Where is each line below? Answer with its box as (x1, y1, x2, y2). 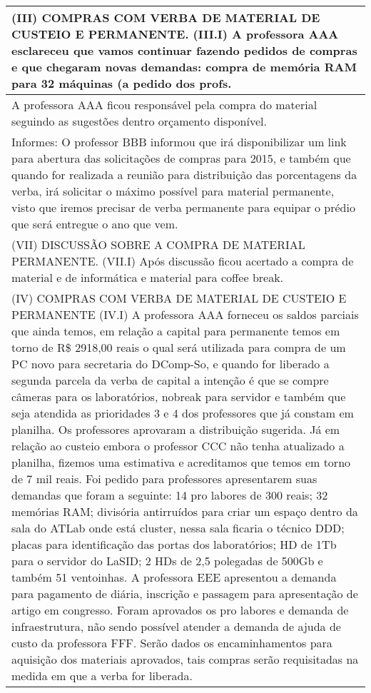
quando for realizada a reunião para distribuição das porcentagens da (11, 166, 357, 183)
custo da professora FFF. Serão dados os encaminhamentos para (11, 634, 332, 651)
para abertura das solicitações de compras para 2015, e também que (11, 150, 351, 166)
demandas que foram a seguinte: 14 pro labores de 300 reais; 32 (11, 487, 328, 503)
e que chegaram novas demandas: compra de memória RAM (11, 59, 357, 75)
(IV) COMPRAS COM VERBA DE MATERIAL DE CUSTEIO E (11, 290, 347, 306)
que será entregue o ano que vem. (11, 216, 178, 232)
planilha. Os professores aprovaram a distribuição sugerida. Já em (11, 421, 340, 437)
